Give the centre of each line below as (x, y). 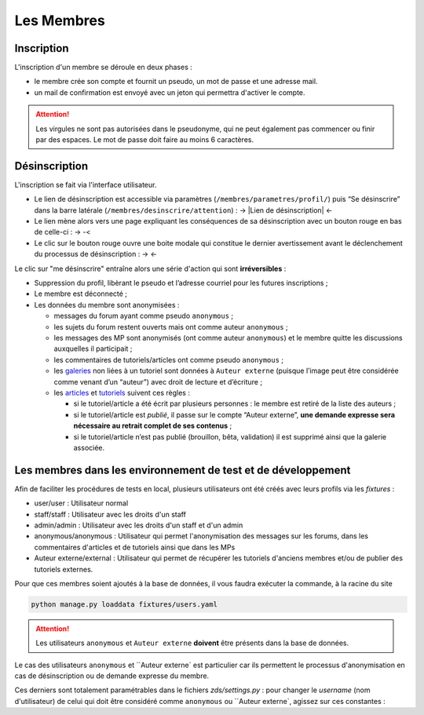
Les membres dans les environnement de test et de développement (183, 470)
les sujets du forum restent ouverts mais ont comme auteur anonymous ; (171, 326)
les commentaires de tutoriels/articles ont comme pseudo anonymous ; (169, 359)
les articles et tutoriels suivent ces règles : (122, 392)
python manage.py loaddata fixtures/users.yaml (124, 604)
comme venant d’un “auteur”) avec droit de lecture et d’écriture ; (158, 381)
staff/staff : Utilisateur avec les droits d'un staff (110, 514)
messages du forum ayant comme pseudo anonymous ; (144, 316)
